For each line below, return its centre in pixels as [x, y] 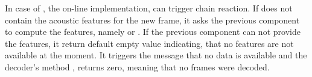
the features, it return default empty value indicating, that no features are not [149, 43]
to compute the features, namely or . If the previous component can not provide [153, 32]
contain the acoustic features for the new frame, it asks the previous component [152, 20]
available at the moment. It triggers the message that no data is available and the [156, 55]
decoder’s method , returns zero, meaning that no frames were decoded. [137, 66]
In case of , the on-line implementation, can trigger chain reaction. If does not [149, 8]
